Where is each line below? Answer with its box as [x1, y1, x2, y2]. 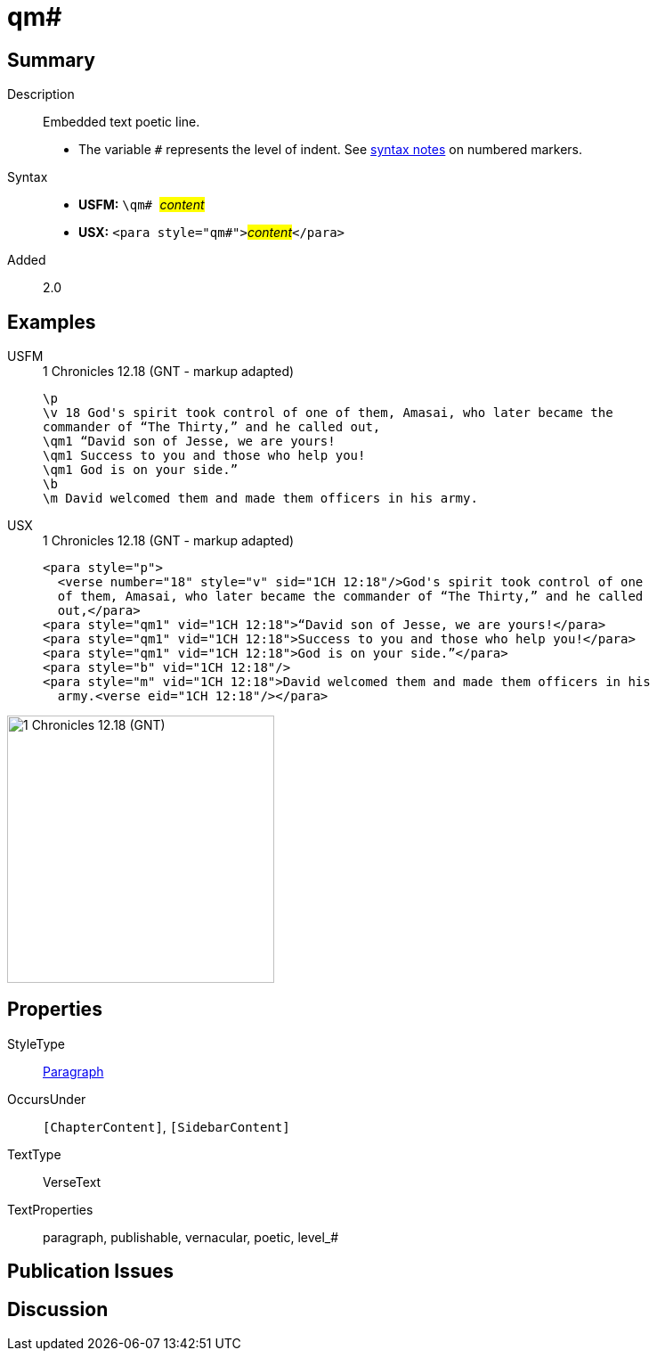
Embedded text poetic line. [43, 114, 200, 130]
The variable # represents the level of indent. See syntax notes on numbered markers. [78, 142, 582, 158]
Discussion [7, 1297, 109, 1321]
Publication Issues [7, 1260, 174, 1283]
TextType [7, 1146, 61, 1162]
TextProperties [7, 1201, 93, 1217]
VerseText [43, 1174, 101, 1190]
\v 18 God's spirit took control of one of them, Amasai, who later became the [43, 405, 613, 421]
